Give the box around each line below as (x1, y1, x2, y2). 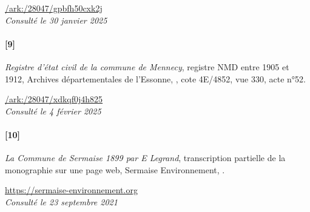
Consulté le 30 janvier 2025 (5, 13, 107, 26)
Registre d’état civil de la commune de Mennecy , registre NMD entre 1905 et (5, 60, 289, 73)
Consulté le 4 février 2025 (5, 104, 101, 117)
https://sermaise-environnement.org (5, 184, 138, 196)
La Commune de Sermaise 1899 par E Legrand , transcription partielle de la (5, 151, 286, 164)
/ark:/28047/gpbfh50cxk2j (5, 2, 103, 14)
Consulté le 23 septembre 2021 (5, 195, 118, 208)
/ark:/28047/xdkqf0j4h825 (5, 93, 103, 105)
